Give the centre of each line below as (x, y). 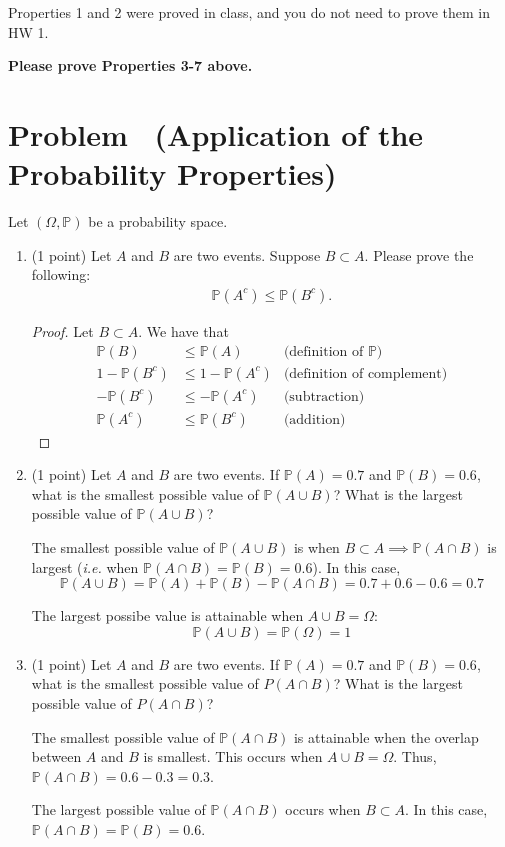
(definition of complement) (365, 373)
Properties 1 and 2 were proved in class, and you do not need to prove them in (249, 12)
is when (316, 547)
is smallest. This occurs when (233, 756)
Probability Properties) (172, 173)
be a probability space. (158, 221)
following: (61, 274)
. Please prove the (419, 254)
